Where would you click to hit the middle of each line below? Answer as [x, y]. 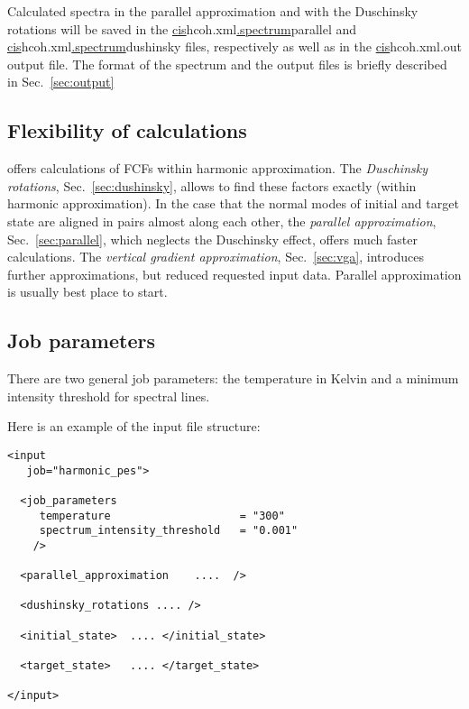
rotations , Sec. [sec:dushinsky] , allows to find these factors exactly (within [212, 185]
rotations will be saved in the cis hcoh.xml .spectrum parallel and [182, 28]
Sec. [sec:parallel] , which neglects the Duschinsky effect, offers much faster [212, 239]
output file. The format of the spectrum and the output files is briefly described [227, 64]
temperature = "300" [162, 516]
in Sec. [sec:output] [61, 82]
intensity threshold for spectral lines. [109, 396]
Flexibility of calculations [127, 130]
